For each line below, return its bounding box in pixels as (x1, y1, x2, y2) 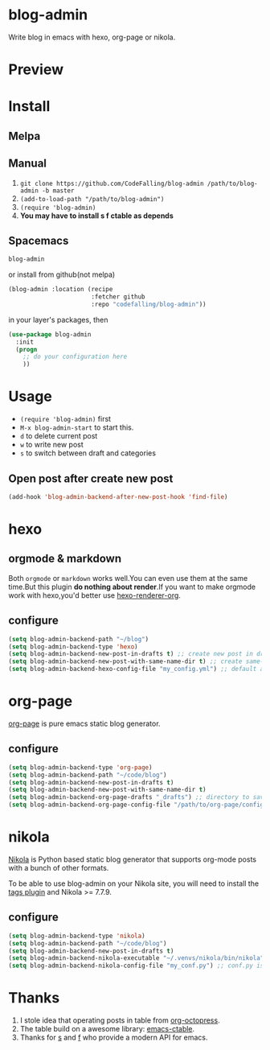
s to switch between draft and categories (19, 448, 157, 458)
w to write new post (19, 440, 84, 450)
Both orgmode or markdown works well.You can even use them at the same (8, 573, 248, 583)
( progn (15, 345, 38, 353)
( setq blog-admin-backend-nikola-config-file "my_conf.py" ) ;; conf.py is (8, 961, 264, 970)
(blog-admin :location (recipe (8, 286, 113, 294)
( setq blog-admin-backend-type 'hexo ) (8, 642, 138, 651)
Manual (8, 157, 47, 171)
